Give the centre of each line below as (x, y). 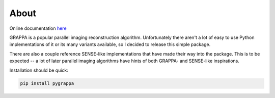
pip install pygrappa (47, 84)
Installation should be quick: (39, 70)
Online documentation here (38, 28)
